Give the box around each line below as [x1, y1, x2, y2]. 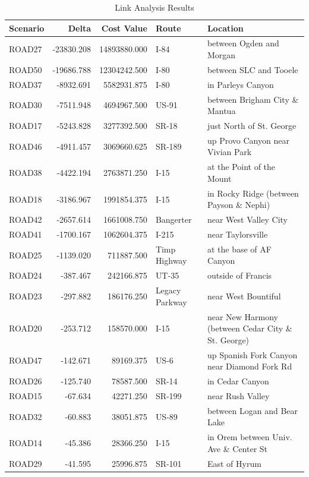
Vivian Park [207, 146, 252, 158]
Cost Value [101, 21, 147, 34]
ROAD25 [9, 248, 42, 261]
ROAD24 [9, 269, 42, 282]
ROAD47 [9, 354, 42, 367]
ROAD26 [9, 375, 42, 387]
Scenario [9, 21, 45, 34]
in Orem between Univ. [207, 431, 292, 443]
